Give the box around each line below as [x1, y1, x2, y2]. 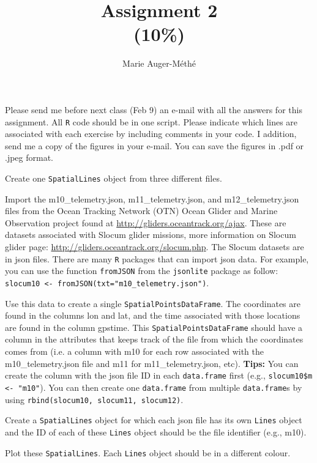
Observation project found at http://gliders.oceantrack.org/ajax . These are [5, 216, 286, 229]
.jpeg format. [5, 151, 54, 164]
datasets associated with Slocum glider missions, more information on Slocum [5, 228, 296, 241]
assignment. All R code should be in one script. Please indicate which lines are [5, 115, 298, 128]
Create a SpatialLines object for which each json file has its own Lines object [5, 413, 302, 426]
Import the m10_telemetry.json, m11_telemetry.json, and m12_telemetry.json [5, 192, 299, 205]
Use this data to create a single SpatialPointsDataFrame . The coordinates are [5, 297, 300, 309]
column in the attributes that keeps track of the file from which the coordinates [5, 333, 304, 346]
